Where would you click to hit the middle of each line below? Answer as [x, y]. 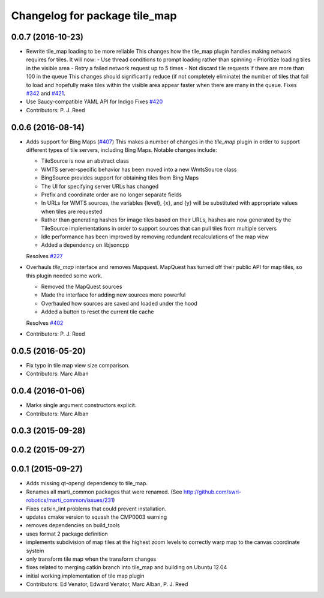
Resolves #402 [45, 323]
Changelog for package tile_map [94, 16]
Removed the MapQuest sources [82, 286]
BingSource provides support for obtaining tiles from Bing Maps [120, 178]
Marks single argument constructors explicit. [81, 405]
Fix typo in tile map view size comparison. [78, 365]
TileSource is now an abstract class [85, 161]
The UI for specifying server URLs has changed [100, 186]
